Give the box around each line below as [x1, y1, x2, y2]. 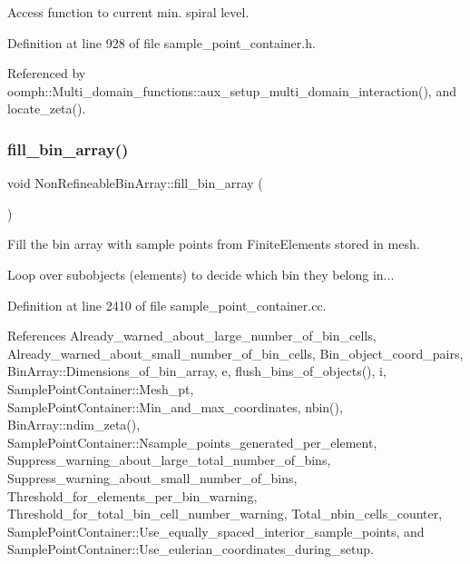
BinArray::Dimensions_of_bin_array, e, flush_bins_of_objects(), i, [7, 361, 387, 381]
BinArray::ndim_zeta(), [7, 415, 141, 434]
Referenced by [7, 64, 86, 83]
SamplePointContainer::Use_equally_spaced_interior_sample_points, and [7, 521, 425, 540]
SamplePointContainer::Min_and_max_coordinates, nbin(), [7, 397, 343, 416]
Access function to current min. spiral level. [7, 3, 250, 21]
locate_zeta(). [7, 99, 86, 118]
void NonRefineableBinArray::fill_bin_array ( [7, 173, 263, 193]
